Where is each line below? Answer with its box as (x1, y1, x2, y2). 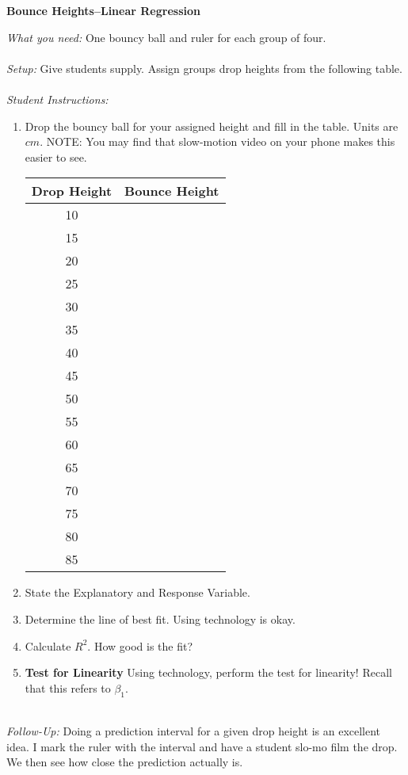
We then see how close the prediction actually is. (6, 754, 243, 770)
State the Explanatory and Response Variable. (25, 584, 250, 601)
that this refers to (25, 679, 111, 696)
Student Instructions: (6, 90, 109, 107)
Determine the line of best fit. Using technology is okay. (25, 610, 296, 627)
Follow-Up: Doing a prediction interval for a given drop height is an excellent (6, 723, 381, 739)
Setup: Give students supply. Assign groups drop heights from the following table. (6, 59, 402, 76)
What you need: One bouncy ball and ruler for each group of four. (6, 29, 326, 45)
